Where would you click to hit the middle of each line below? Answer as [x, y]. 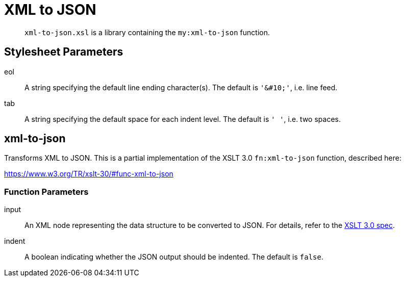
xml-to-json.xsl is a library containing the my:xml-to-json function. [147, 32]
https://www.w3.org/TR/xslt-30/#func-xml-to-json [89, 174]
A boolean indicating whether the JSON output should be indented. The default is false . [174, 257]
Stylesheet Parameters [64, 52]
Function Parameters [46, 191]
